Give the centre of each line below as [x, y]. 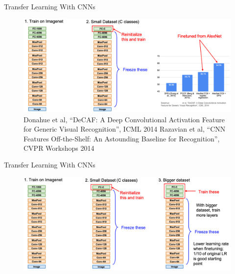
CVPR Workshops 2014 [59, 148]
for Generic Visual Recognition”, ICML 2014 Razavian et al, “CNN [125, 129]
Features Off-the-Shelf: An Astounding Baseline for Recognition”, [122, 138]
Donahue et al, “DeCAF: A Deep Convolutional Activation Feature [124, 119]
